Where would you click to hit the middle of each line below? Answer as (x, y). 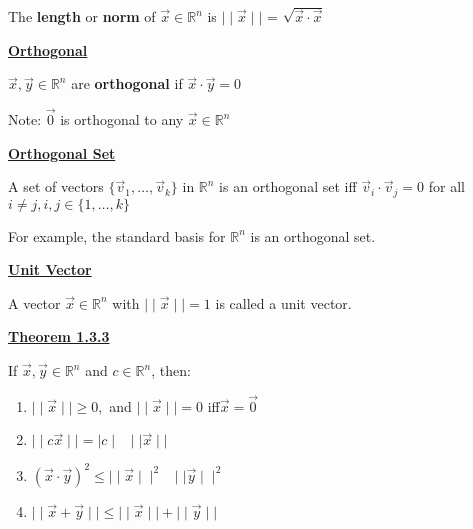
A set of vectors (56, 186)
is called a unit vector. (283, 302)
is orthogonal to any (122, 119)
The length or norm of (82, 16)
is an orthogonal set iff (288, 186)
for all (446, 186)
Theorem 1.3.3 (59, 336)
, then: (171, 370)
